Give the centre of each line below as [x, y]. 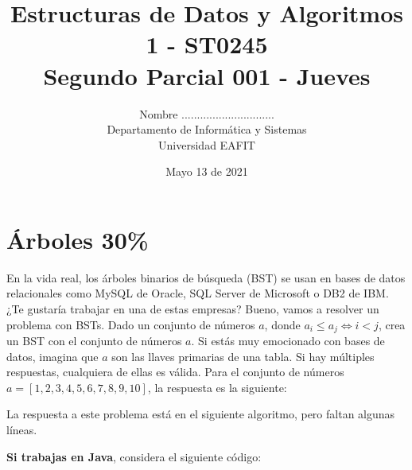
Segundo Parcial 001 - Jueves [207, 75]
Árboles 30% [78, 239]
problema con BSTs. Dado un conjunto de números [131, 324]
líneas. [22, 430]
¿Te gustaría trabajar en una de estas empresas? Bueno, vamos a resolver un [193, 309]
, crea [392, 324]
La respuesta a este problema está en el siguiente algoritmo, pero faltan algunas [201, 414]
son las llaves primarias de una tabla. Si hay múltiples [243, 356]
